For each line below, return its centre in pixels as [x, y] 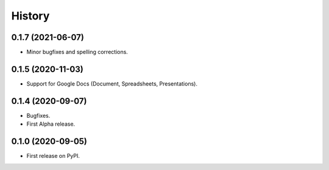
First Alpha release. [51, 124]
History [30, 16]
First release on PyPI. [53, 156]
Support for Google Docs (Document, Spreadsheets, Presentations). [112, 83]
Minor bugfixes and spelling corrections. [77, 52]
